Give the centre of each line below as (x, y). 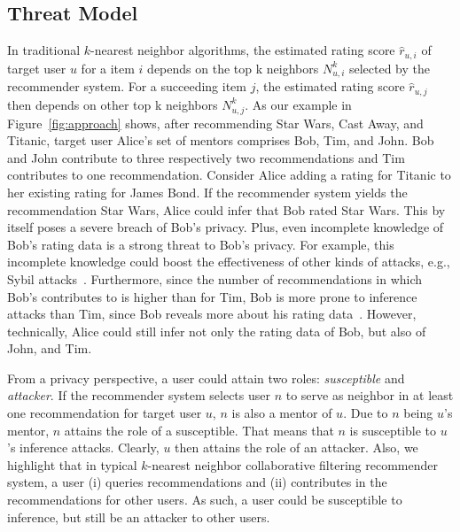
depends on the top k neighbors (233, 68)
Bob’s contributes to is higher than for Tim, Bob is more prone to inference (212, 296)
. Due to (366, 413)
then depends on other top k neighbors (113, 104)
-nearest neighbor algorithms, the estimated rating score (243, 50)
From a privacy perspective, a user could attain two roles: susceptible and (206, 378)
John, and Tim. (50, 348)
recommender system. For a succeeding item (127, 86)
